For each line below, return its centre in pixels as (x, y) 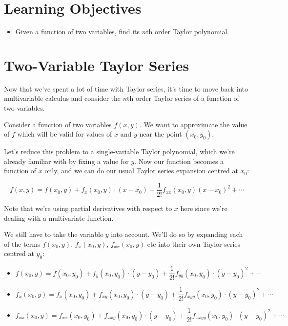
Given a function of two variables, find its (78, 32)
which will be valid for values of (65, 134)
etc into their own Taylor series (194, 244)
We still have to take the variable (54, 234)
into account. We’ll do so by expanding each (177, 234)
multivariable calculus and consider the (62, 98)
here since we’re (204, 208)
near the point (161, 134)
